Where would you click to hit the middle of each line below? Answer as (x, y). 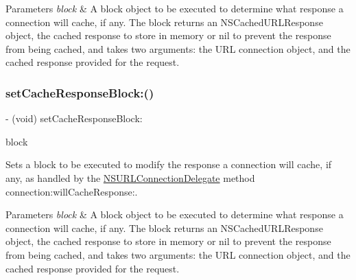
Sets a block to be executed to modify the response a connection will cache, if (169, 164)
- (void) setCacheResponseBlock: (74, 118)
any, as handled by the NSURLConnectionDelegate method (130, 177)
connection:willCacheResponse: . (72, 191)
